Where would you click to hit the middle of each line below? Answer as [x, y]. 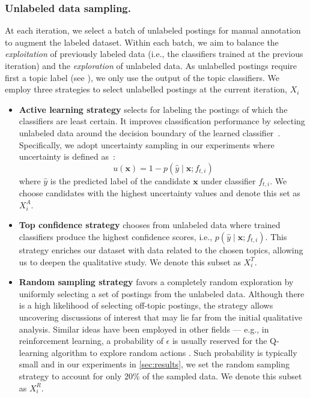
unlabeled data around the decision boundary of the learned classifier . [150, 132]
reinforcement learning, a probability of [91, 341]
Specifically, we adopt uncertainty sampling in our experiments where [147, 144]
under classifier [228, 180]
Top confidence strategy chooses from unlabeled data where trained [150, 225]
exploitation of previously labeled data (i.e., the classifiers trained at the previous [154, 54]
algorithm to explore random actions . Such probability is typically [174, 352]
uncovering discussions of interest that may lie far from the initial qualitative [160, 317]
